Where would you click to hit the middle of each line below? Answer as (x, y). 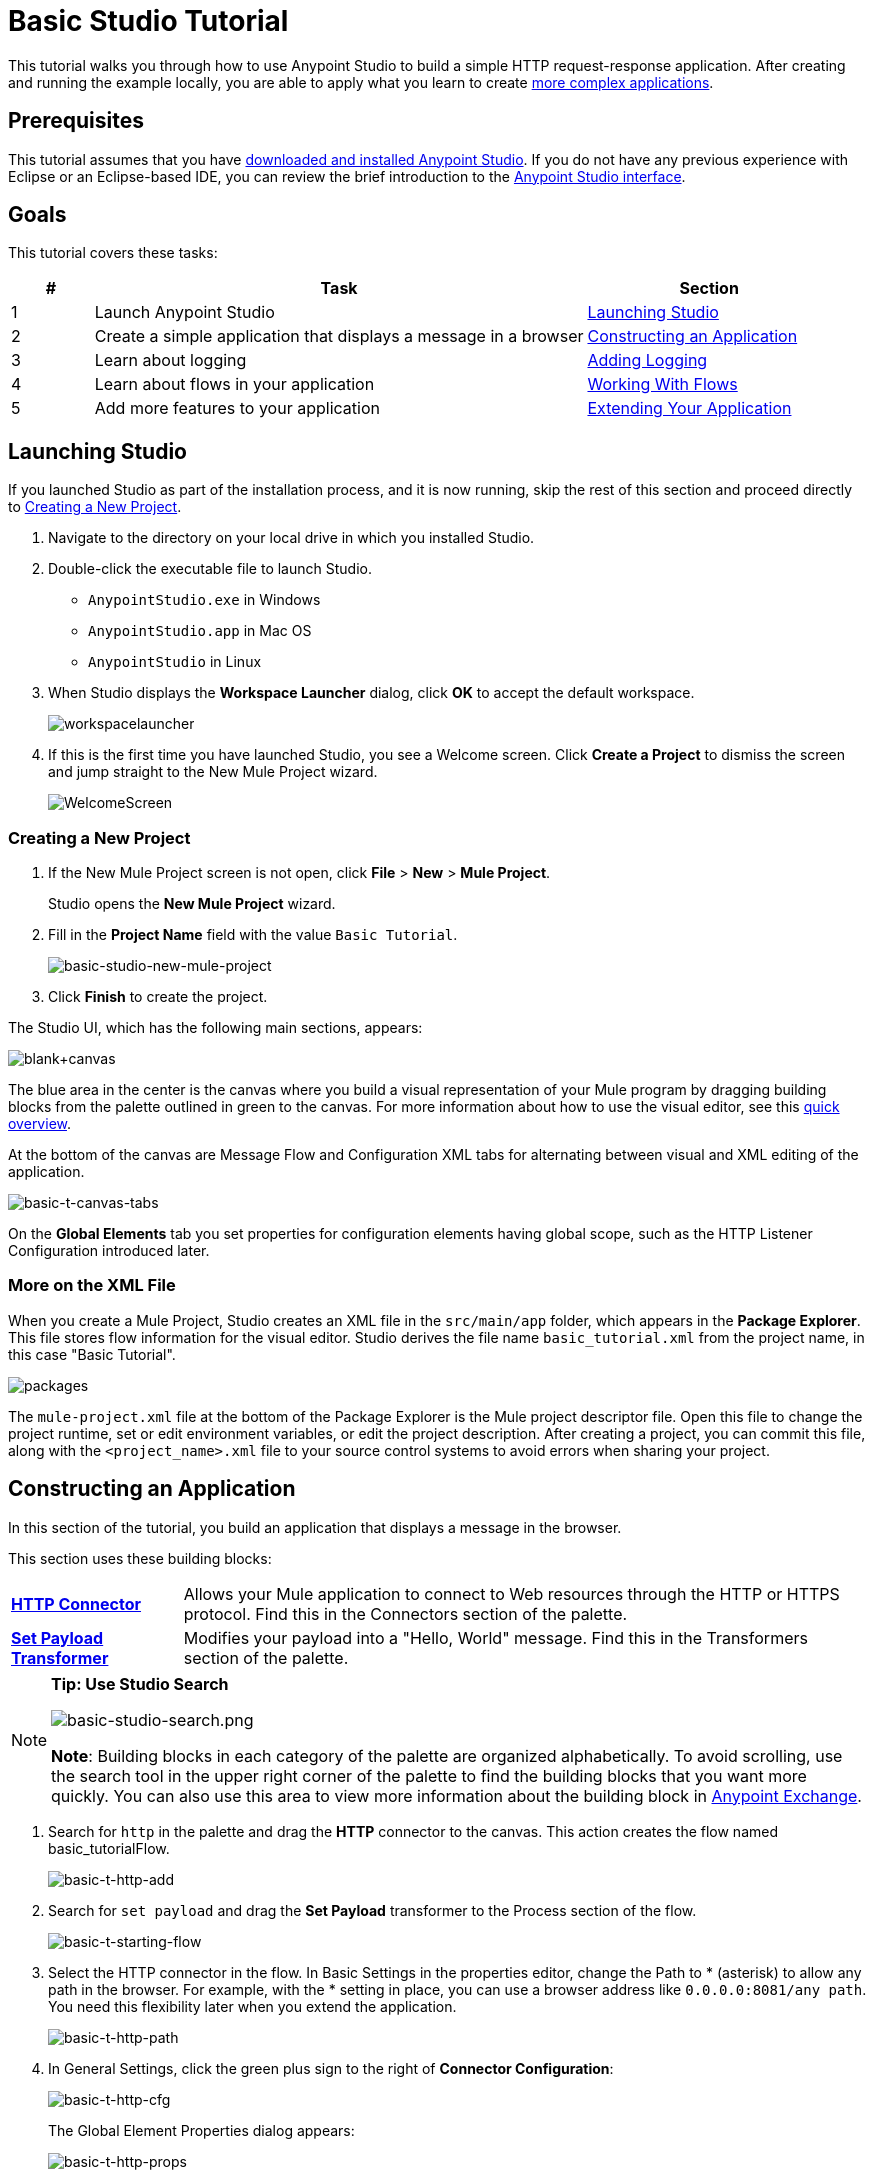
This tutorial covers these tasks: (113, 253)
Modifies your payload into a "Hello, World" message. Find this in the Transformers (495, 1637)
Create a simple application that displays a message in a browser (339, 336)
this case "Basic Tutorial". (92, 1354)
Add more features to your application (237, 408)
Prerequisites (76, 121)
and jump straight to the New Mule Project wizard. (213, 772)
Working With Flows (662, 384)
